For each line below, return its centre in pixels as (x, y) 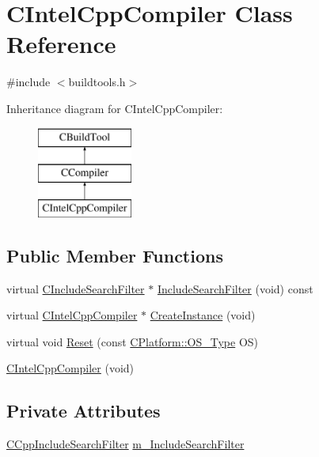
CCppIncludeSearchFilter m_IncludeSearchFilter (125, 444)
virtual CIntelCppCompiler (72, 315)
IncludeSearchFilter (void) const (235, 288)
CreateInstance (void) (203, 315)
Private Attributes (84, 411)
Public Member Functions (115, 255)
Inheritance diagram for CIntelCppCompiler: (115, 108)
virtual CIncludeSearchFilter (76, 288)
